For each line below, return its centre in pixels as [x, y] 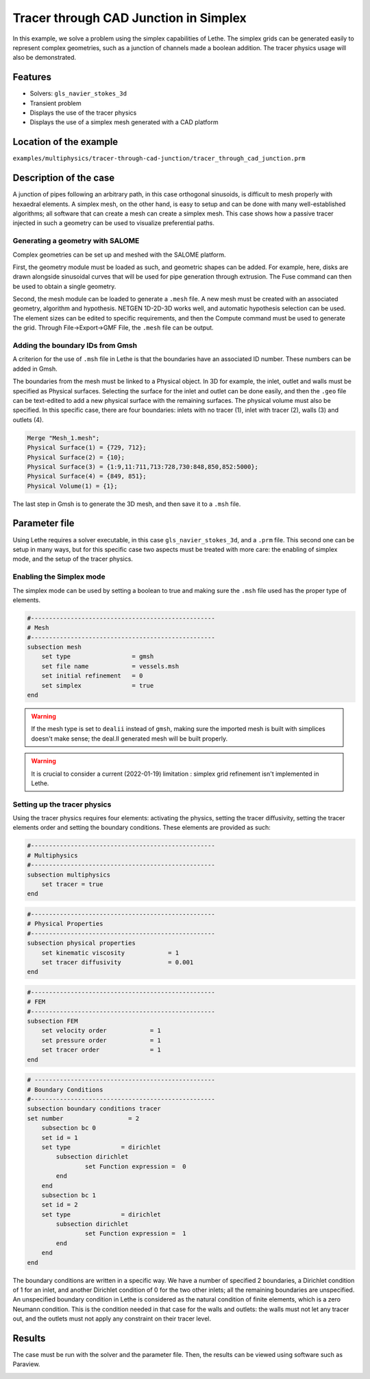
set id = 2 [60, 1205]
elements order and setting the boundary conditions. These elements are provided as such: [141, 828]
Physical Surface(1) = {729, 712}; [87, 448]
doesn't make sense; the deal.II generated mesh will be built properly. [129, 739]
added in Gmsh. [35, 369]
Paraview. [26, 1364]
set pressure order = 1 [101, 1040]
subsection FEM [52, 1021]
